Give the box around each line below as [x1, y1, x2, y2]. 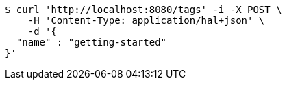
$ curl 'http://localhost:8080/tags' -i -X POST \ [5, 4, 282, 15]
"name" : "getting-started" [16, 37, 167, 48]
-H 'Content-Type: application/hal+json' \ [27, 15, 265, 26]
